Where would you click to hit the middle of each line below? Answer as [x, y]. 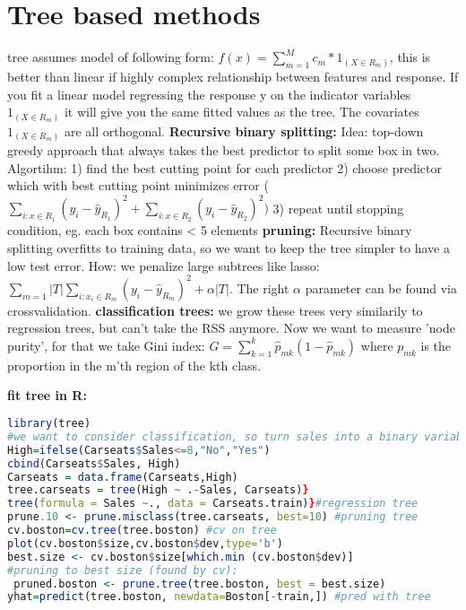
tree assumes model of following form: [111, 57]
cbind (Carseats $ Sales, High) [94, 463]
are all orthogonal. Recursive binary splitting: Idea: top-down [244, 131]
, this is [410, 57]
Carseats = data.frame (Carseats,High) [123, 477]
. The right [259, 288]
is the [436, 345]
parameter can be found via [381, 288]
